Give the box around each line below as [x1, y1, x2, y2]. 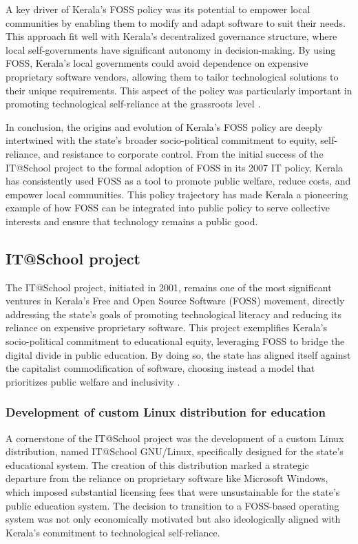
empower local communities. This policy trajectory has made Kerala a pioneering [6, 187, 348, 201]
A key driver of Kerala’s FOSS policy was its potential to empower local [6, 2, 310, 16]
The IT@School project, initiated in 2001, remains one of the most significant [6, 280, 332, 294]
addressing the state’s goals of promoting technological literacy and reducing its [6, 306, 341, 321]
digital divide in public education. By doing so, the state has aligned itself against [6, 347, 351, 362]
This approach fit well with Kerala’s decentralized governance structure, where [6, 29, 337, 43]
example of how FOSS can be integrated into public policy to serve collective [6, 200, 330, 215]
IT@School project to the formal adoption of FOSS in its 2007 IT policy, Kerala [6, 160, 344, 174]
